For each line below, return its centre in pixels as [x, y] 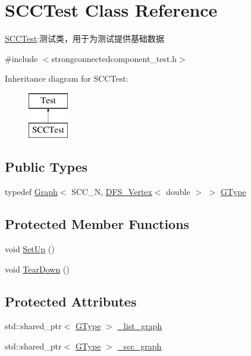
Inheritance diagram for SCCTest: [67, 78]
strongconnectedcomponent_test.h [114, 58]
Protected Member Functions [97, 224]
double [178, 192]
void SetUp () [30, 249]
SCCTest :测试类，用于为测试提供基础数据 [85, 38]
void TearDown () [37, 269]
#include [21, 58]
